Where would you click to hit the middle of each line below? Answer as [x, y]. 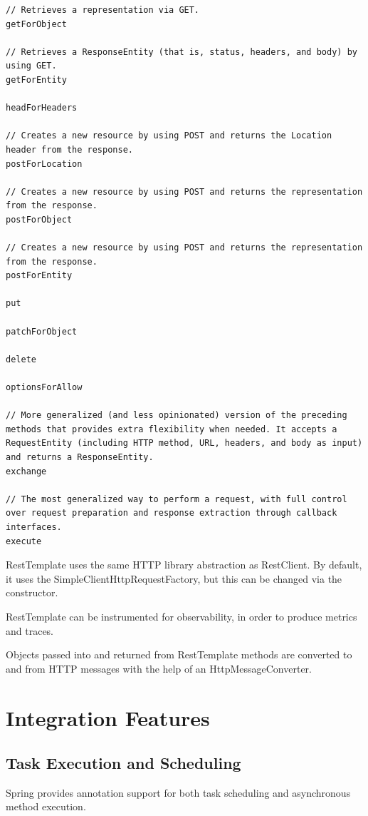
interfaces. [34, 527]
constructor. [32, 592]
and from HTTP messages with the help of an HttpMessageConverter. [159, 668]
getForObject [36, 24]
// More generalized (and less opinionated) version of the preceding [177, 415]
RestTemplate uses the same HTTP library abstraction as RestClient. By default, [184, 565]
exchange [26, 471]
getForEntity [36, 80]
